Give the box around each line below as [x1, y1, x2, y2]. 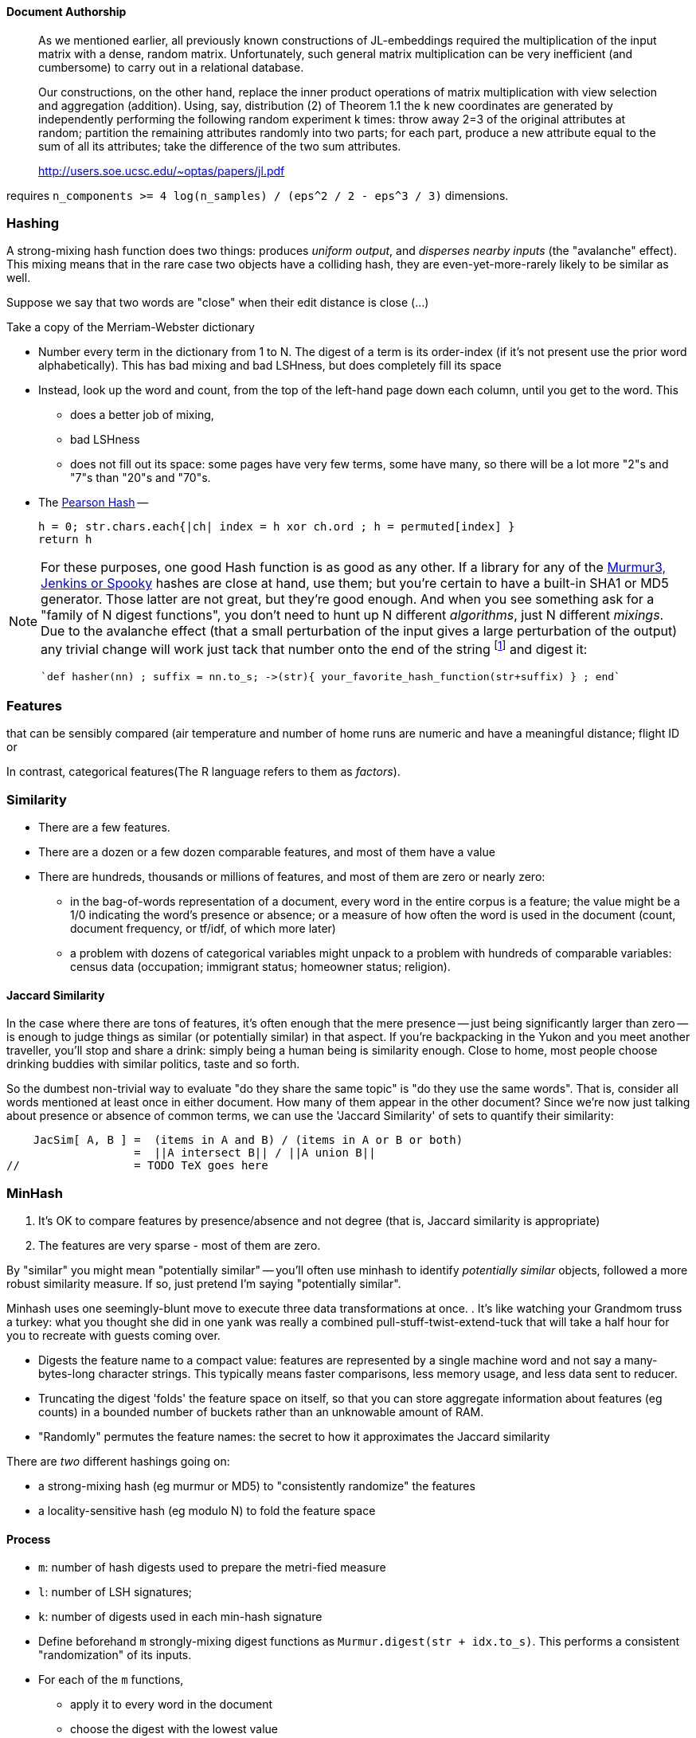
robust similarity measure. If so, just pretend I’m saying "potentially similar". [6, 1277, 401, 1291]
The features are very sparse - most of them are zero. [38, 1239, 321, 1253]
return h [38, 533, 92, 546]
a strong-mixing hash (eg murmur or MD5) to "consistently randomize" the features [38, 1479, 475, 1493]
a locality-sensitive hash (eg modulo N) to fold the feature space [38, 1504, 376, 1518]
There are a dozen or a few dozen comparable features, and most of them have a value [38, 845, 495, 859]
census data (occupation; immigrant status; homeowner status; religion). [70, 960, 451, 974]
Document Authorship [6, 5, 127, 18]
